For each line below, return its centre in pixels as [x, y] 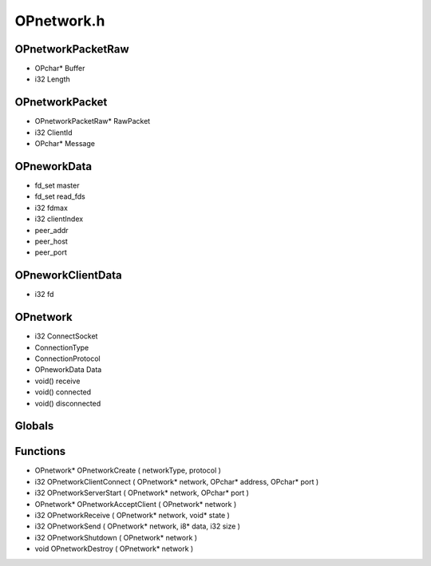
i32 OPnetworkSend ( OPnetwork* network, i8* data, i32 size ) [138, 526]
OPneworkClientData [69, 275]
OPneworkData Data [68, 370]
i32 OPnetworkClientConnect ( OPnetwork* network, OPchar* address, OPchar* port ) [177, 481]
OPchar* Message [65, 144]
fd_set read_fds [60, 196]
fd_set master [57, 186]
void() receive [57, 381]
